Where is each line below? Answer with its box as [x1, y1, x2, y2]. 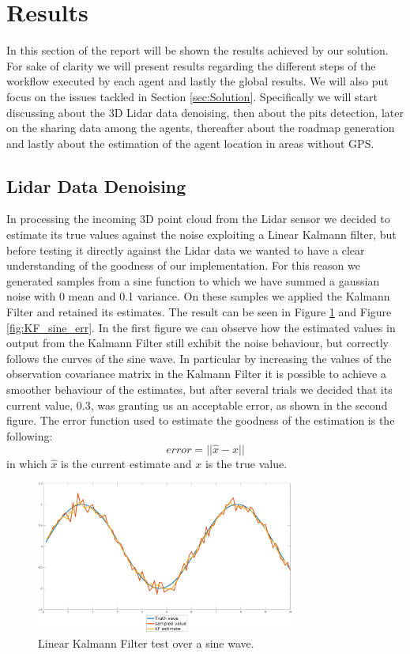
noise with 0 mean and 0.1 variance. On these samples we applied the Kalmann [6, 288, 390, 304]
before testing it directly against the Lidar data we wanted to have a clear [6, 241, 365, 258]
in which [6, 455, 47, 471]
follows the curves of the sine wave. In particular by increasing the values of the [6, 350, 392, 366]
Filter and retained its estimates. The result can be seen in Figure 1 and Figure [6, 304, 392, 320]
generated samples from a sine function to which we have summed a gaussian [6, 272, 380, 289]
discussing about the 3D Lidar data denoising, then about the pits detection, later [6, 104, 404, 120]
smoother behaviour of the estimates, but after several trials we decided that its [6, 381, 393, 398]
